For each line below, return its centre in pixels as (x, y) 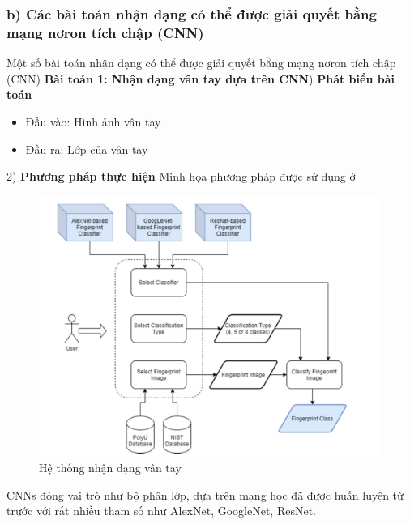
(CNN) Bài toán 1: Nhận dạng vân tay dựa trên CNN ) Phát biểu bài (201, 78)
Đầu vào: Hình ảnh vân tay (93, 121)
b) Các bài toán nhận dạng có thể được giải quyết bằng (192, 13)
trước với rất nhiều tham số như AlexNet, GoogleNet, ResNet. (162, 511)
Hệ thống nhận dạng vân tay (110, 468)
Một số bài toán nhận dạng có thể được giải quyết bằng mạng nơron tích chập (201, 63)
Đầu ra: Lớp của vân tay (87, 149)
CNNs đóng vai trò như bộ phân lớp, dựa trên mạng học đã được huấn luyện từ (205, 494)
